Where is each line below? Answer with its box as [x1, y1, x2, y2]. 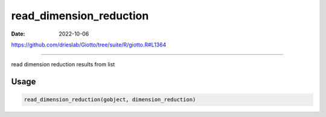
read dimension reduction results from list [11, 61, 115, 68]
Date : [11, 30, 25, 37]
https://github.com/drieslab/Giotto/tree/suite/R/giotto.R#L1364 [11, 41, 167, 48]
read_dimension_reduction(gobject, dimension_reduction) [24, 96, 196, 103]
